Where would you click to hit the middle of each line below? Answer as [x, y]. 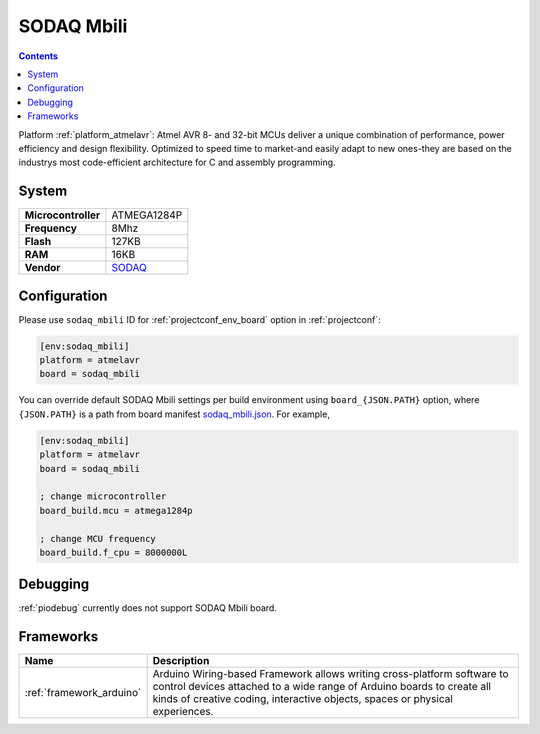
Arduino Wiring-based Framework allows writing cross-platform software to [330, 674]
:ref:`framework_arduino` [83, 693]
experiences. [183, 712]
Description [181, 661]
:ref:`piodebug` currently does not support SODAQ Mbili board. [147, 608]
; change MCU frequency [98, 538]
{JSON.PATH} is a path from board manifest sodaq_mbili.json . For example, [174, 414]
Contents [38, 56]
